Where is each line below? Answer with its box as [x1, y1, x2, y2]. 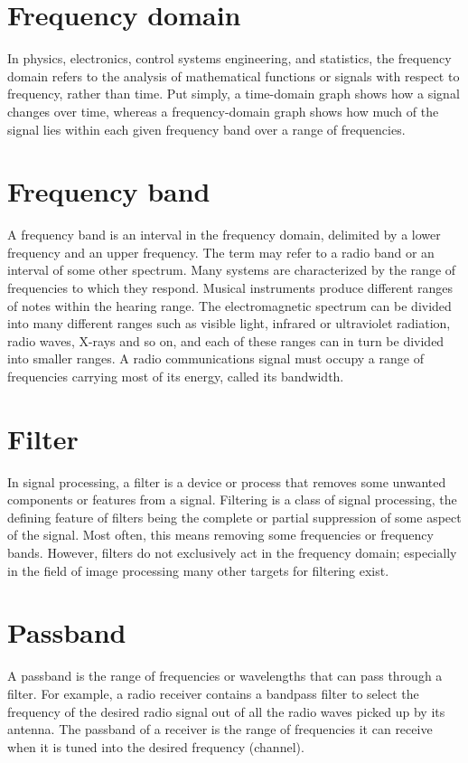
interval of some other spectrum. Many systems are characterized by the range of [7, 260, 456, 279]
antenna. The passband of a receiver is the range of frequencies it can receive [7, 720, 433, 739]
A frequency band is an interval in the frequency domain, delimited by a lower [7, 225, 441, 244]
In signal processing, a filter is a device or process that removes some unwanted [7, 472, 446, 491]
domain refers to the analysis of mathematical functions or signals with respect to [7, 66, 460, 85]
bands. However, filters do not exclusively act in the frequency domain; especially [7, 543, 457, 562]
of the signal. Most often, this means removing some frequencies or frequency [7, 525, 434, 544]
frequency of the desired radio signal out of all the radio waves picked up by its [7, 702, 445, 721]
